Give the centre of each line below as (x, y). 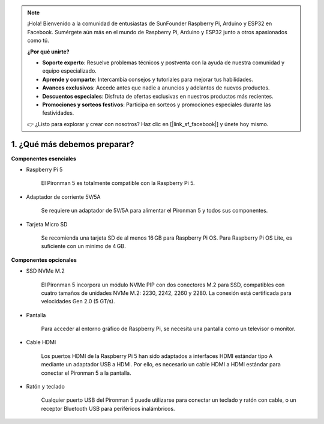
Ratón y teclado (46, 387)
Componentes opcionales (44, 260)
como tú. (38, 41)
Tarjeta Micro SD (47, 224)
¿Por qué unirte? (48, 52)
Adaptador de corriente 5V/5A (63, 197)
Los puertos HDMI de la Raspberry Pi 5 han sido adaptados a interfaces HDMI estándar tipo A (157, 356)
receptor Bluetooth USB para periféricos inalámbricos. (108, 408)
